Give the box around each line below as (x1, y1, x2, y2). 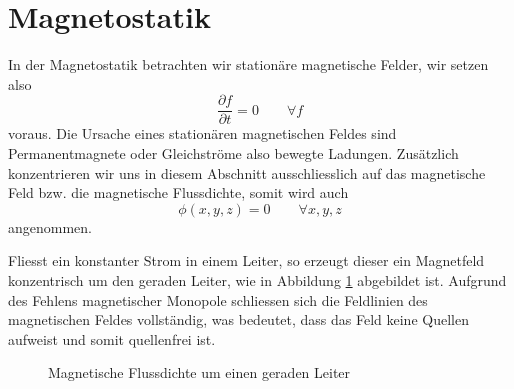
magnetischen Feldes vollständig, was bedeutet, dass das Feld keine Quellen (8, 309, 469, 330)
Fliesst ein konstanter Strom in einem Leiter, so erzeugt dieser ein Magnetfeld (8, 250, 485, 271)
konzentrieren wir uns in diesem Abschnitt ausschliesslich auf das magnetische (8, 162, 486, 183)
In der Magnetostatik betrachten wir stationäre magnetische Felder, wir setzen (8, 54, 489, 75)
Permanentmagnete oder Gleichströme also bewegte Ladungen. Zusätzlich (8, 142, 459, 163)
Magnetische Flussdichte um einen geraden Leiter (48, 362, 351, 383)
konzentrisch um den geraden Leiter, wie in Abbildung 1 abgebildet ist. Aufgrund (8, 269, 507, 290)
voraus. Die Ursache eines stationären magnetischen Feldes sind (8, 123, 397, 144)
